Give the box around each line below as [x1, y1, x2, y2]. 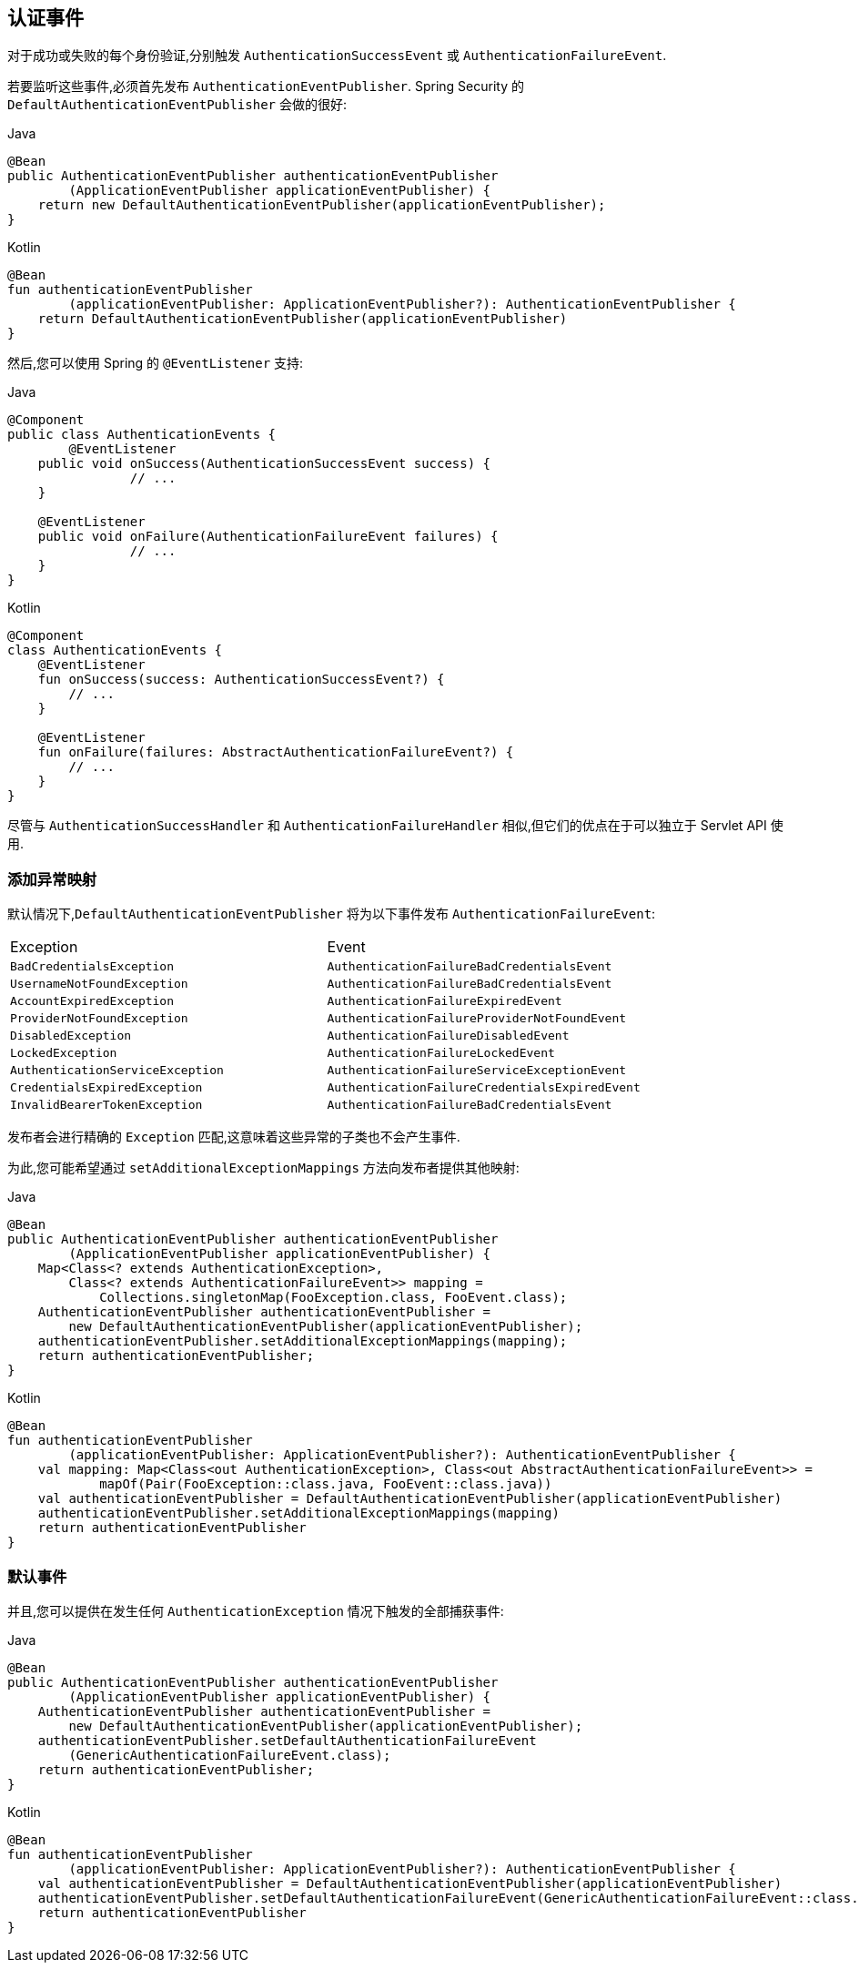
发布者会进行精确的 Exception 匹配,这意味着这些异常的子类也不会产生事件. [7, 1129, 460, 1145]
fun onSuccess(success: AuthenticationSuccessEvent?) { [37, 672, 445, 687]
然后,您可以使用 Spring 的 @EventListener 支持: [7, 355, 304, 371]
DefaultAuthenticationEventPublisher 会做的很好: [7, 96, 347, 113]
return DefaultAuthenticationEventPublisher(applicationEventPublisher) [37, 311, 568, 327]
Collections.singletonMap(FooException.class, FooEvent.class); [99, 1290, 568, 1305]
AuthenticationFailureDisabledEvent [327, 1029, 570, 1043]
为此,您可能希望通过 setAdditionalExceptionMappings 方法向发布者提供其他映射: [7, 1160, 520, 1176]
